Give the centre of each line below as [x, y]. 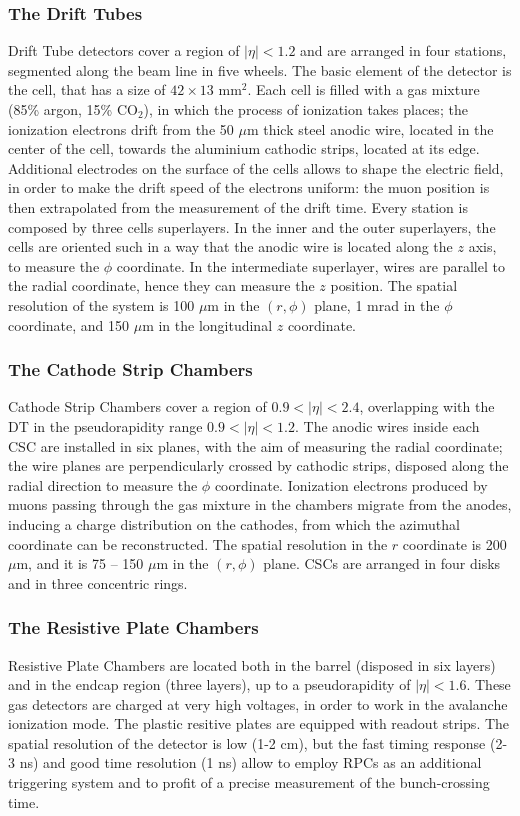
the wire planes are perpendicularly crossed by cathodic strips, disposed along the [258, 465]
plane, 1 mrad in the [377, 304]
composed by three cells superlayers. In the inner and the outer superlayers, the [252, 226]
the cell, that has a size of [87, 89]
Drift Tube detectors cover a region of [124, 50]
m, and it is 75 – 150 [80, 563]
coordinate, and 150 [69, 324]
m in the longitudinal [207, 324]
